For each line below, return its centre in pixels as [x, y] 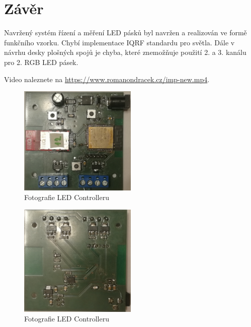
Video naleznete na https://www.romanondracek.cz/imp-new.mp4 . [107, 79]
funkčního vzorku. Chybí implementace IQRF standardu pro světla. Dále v [119, 42]
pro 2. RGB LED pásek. [41, 62]
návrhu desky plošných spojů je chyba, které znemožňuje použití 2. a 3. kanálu [125, 52]
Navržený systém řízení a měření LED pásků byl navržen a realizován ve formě [125, 32]
